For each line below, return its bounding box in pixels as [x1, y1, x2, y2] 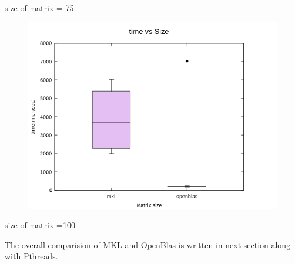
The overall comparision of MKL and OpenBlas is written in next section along [5, 238, 291, 251]
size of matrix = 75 [5, 2, 74, 13]
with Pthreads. [5, 250, 58, 262]
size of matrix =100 [5, 219, 75, 231]
